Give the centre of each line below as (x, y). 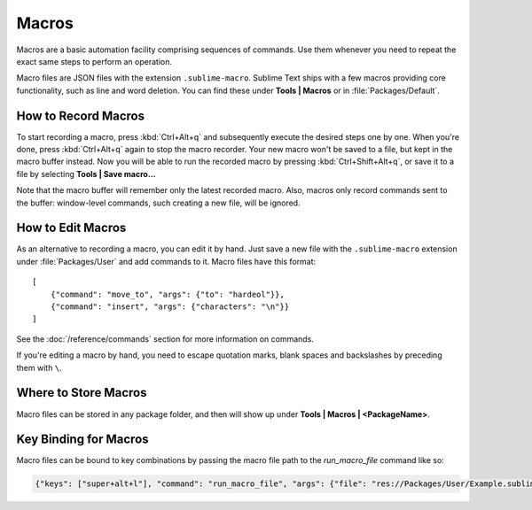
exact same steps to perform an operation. (94, 61)
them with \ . (39, 367)
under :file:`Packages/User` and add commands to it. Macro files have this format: (166, 261)
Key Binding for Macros (83, 440)
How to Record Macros (81, 116)
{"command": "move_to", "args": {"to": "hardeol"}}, (168, 294)
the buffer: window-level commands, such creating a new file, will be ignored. (158, 203)
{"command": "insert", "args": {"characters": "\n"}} (170, 307)
